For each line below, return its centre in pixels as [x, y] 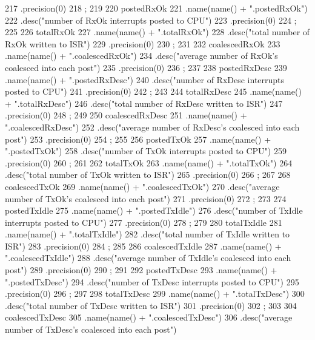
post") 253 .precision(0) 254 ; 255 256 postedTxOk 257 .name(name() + [138, 139]
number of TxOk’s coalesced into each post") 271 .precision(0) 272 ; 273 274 [146, 198]
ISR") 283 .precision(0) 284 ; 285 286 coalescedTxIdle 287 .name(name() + [143, 246]
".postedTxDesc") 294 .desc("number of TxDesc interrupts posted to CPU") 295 [152, 281]
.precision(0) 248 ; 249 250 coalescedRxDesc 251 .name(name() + [126, 115]
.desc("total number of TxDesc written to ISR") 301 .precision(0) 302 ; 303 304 [151, 305]
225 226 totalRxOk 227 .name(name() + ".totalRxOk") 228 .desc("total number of [157, 32]
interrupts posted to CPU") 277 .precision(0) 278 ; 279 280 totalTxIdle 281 [144, 222]
